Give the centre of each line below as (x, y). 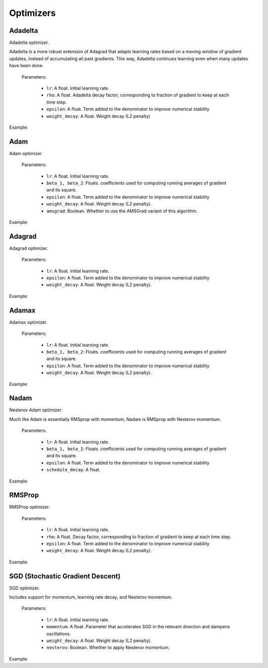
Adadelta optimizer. (29, 43)
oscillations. (59, 634)
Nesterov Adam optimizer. (36, 410)
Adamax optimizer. (28, 322)
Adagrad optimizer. (29, 248)
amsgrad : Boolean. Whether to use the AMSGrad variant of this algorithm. (122, 211)
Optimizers (33, 13)
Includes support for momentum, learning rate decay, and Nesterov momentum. (91, 597)
